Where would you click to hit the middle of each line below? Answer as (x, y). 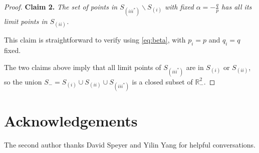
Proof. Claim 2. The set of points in (61, 6)
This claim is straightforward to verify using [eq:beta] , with (95, 40)
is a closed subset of (162, 81)
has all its (237, 6)
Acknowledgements (71, 121)
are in (195, 67)
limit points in (26, 21)
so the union (23, 81)
